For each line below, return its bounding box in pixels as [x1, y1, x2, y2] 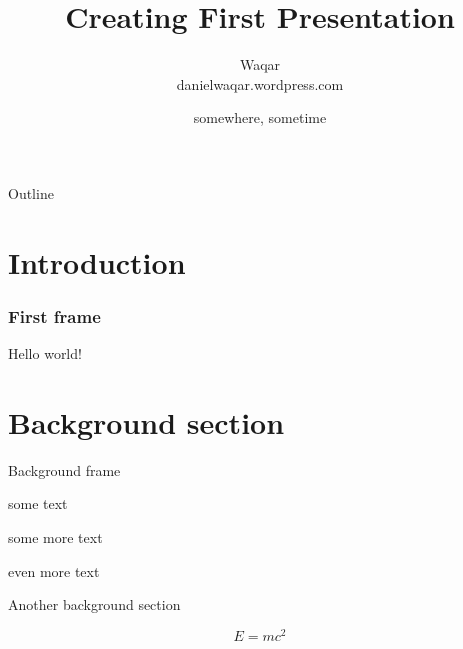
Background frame [8, 459, 121, 480]
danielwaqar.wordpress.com [176, 73, 344, 94]
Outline [8, 182, 54, 203]
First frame [8, 303, 101, 328]
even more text [8, 560, 100, 581]
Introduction [8, 241, 186, 282]
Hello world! [8, 343, 82, 364]
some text [8, 493, 68, 514]
